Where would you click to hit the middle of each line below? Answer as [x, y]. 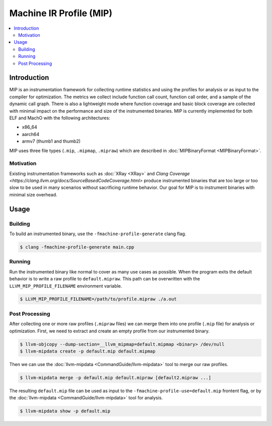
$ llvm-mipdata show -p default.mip [65, 411]
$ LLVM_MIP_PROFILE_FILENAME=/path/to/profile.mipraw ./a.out [98, 299]
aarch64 [31, 134]
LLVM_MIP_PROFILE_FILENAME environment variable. [66, 286]
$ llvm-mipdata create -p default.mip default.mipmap [88, 351]
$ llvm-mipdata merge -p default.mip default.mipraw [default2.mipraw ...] [116, 377]
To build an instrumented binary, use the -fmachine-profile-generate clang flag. [98, 234]
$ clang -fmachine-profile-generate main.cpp [77, 247]
